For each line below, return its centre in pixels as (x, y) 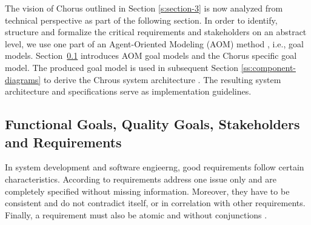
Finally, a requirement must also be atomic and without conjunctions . (136, 214)
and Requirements (63, 142)
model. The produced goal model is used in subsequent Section (122, 67)
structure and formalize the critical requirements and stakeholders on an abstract (156, 32)
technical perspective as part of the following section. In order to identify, (141, 20)
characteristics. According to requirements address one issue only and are (141, 179)
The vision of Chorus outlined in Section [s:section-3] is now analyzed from (144, 8)
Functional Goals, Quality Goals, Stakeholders (152, 124)
